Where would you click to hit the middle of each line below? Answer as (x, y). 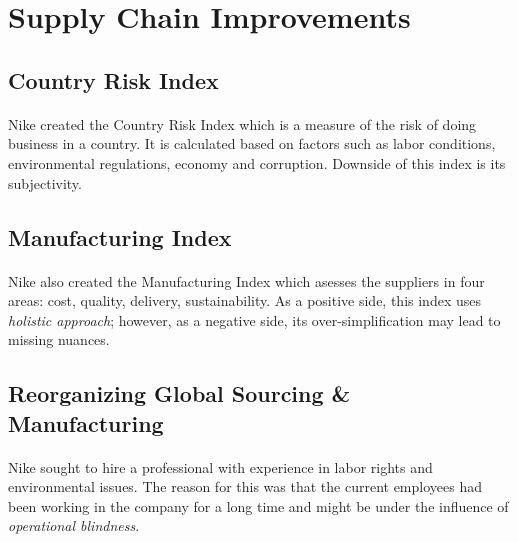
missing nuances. (59, 339)
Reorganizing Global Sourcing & (179, 393)
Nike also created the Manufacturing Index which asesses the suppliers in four (246, 280)
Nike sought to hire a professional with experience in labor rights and (220, 466)
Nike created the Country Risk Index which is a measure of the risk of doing (242, 123)
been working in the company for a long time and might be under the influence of (258, 505)
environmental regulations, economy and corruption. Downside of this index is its (257, 162)
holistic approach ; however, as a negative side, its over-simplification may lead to (254, 319)
